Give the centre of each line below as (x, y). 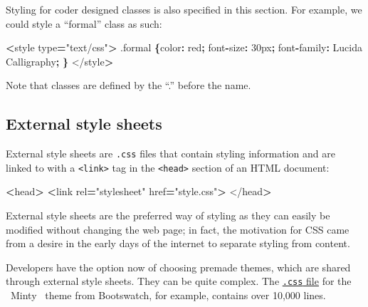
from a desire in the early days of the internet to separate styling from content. (178, 243)
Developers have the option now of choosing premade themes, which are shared (178, 267)
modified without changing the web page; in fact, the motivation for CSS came (178, 229)
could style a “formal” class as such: (84, 23)
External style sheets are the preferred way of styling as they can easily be (168, 215)
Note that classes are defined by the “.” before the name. (128, 85)
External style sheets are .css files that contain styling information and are (170, 153)
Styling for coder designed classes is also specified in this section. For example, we (184, 9)
